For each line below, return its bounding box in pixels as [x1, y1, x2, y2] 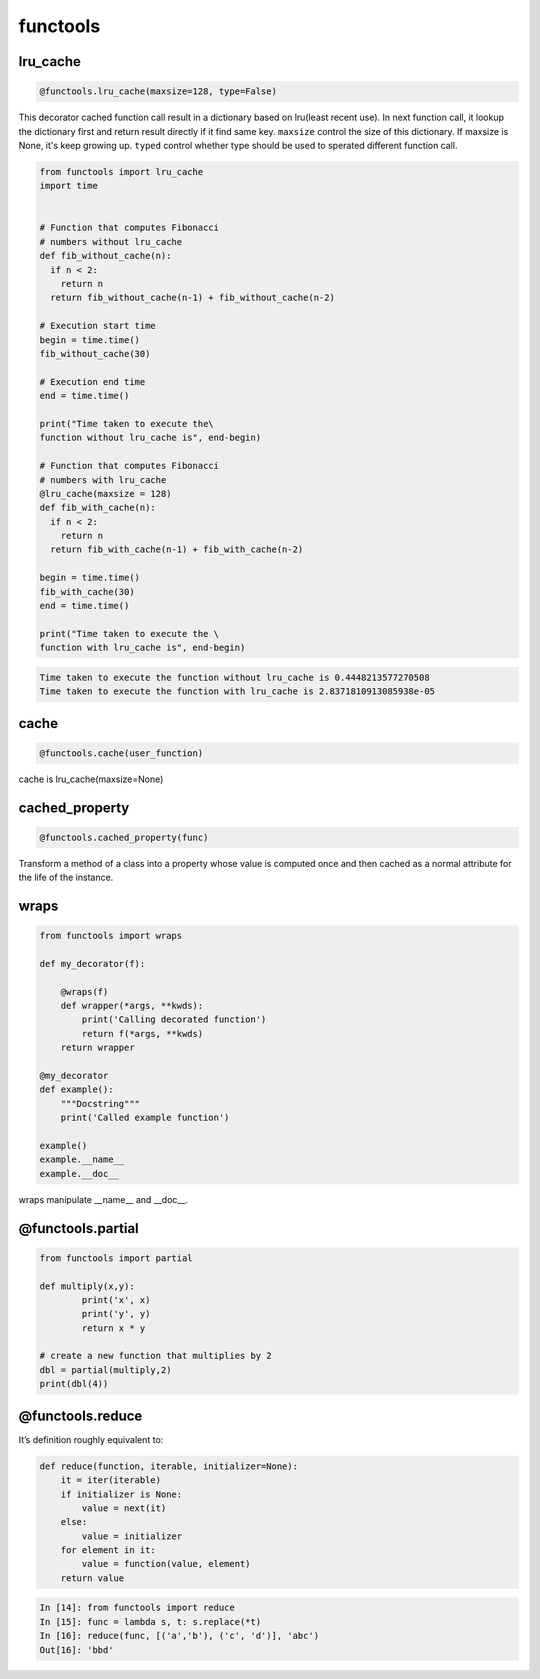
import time [39, 180, 99, 192]
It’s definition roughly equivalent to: [18, 1433, 164, 1445]
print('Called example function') [60, 1112, 230, 1124]
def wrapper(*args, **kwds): [60, 1000, 204, 1012]
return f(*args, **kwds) [81, 1028, 204, 1039]
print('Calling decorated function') [81, 1014, 267, 1025]
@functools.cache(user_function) [39, 747, 204, 759]
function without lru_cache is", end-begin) [39, 432, 262, 444]
